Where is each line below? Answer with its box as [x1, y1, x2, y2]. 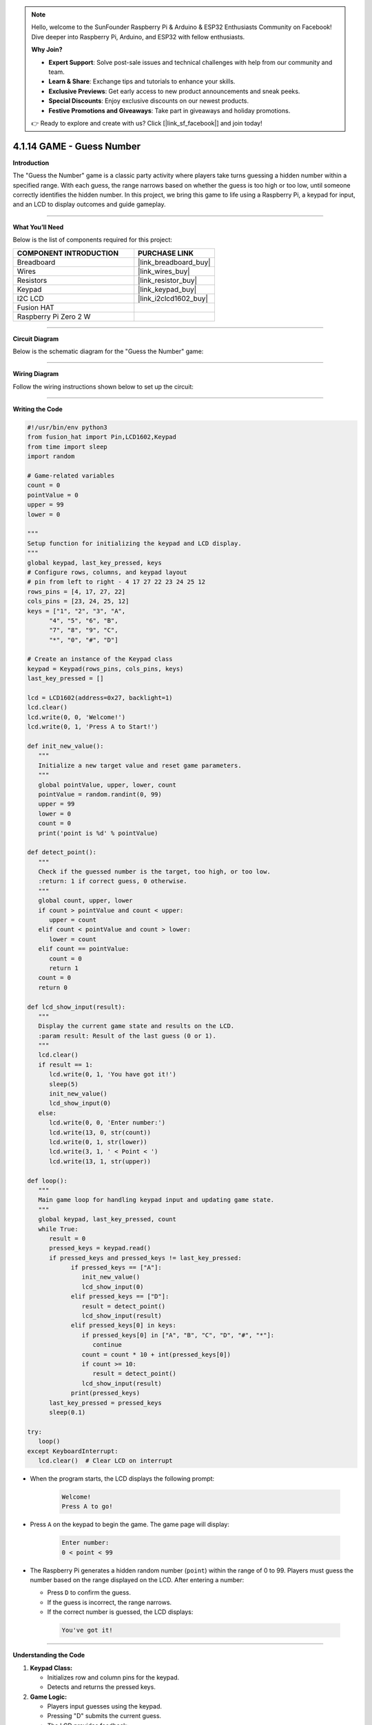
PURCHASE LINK [138, 248, 194, 258]
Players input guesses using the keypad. [47, 1702, 162, 1711]
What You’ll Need [12, 223, 64, 231]
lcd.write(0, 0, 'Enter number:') [49, 1118, 165, 1127]
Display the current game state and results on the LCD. [38, 1022, 235, 1030]
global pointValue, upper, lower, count [38, 780, 177, 789]
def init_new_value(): [27, 742, 104, 750]
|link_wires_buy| [138, 266, 190, 276]
